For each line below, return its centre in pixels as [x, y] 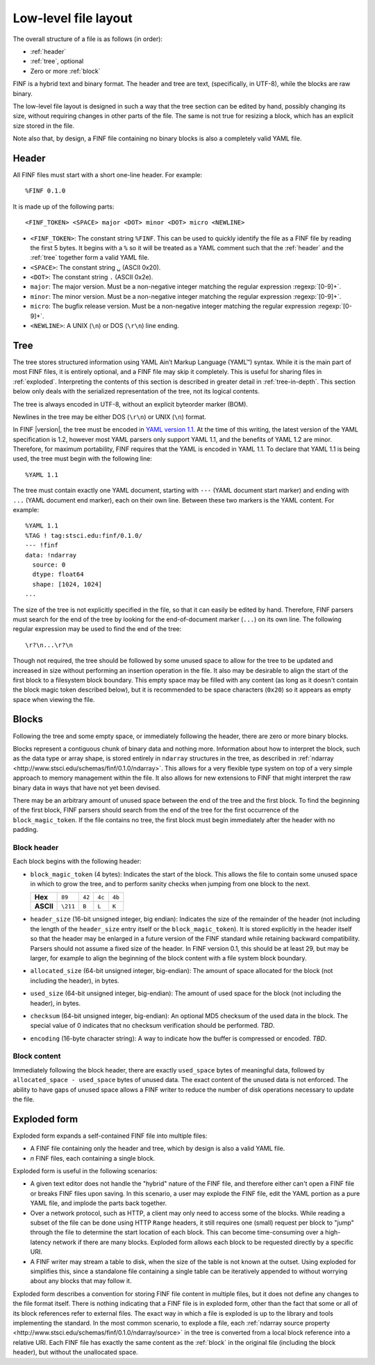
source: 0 [49, 564]
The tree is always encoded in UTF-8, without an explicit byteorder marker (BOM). [130, 404]
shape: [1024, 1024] [67, 584]
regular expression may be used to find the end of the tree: [97, 629]
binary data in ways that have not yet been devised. [87, 787]
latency [41, 1242]
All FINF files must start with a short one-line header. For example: [108, 174]
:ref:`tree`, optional [57, 61]
